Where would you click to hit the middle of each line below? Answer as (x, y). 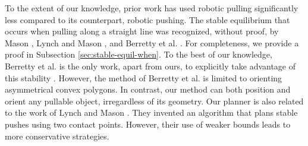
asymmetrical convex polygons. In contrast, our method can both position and (148, 89)
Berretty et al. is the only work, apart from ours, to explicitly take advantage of (150, 66)
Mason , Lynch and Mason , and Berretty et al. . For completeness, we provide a (152, 42)
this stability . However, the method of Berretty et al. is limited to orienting (144, 77)
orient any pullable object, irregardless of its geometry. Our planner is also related (154, 101)
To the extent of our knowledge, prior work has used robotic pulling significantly (152, 8)
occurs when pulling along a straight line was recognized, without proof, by (142, 31)
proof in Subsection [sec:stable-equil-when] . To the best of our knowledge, (139, 54)
